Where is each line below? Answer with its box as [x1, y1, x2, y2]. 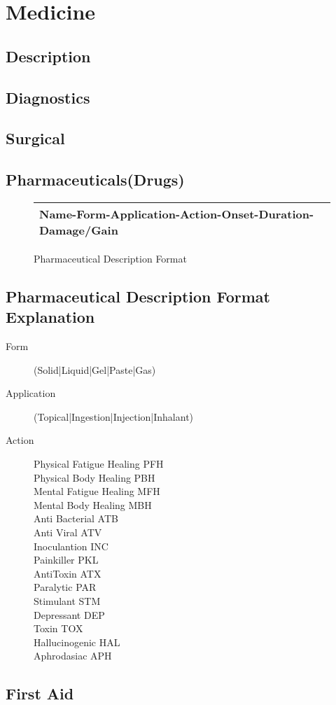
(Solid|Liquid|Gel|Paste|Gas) [34, 362, 156, 377]
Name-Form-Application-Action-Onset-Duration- [39, 205, 314, 222]
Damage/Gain [39, 221, 118, 238]
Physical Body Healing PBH [34, 470, 155, 484]
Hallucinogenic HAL [34, 634, 120, 649]
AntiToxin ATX [34, 566, 101, 580]
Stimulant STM [34, 594, 101, 608]
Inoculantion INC [34, 538, 108, 553]
